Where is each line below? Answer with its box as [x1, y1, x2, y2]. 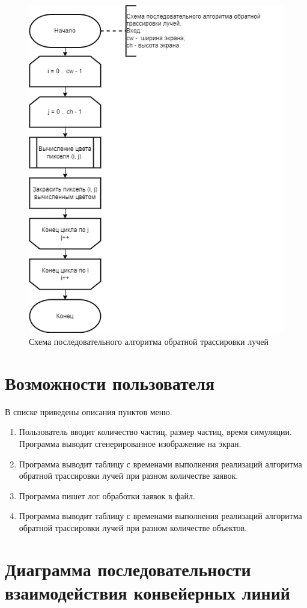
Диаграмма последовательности [5, 556, 251, 581]
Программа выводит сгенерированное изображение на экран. [19, 437, 242, 449]
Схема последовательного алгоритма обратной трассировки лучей [29, 335, 269, 348]
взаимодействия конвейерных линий [5, 580, 290, 604]
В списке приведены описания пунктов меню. [5, 405, 172, 418]
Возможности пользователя [5, 370, 215, 395]
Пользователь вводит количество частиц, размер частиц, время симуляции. [19, 425, 292, 438]
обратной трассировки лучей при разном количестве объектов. [19, 521, 248, 534]
